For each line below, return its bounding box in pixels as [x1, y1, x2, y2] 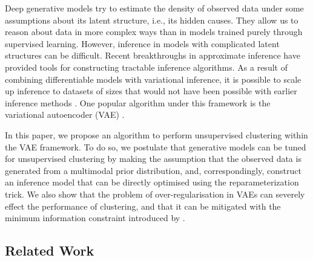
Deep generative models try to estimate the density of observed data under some [5, 2, 304, 14]
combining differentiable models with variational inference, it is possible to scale [5, 72, 301, 85]
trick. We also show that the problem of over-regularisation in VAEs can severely [5, 187, 305, 200]
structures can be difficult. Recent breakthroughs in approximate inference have [5, 49, 300, 62]
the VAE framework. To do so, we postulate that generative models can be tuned [5, 140, 306, 153]
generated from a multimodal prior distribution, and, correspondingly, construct [5, 164, 301, 176]
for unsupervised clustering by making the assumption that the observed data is [5, 152, 301, 165]
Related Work [5, 241, 94, 260]
